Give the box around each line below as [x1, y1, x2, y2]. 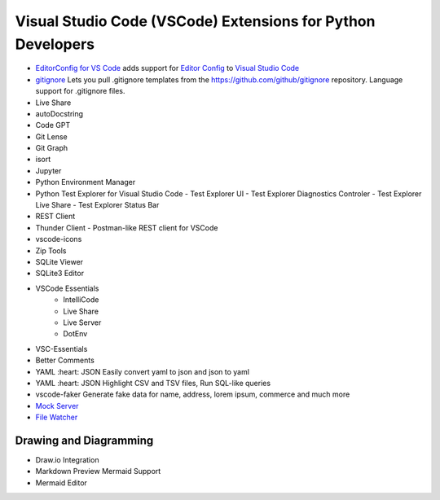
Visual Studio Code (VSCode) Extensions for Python [15, 12, 376, 30]
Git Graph [35, 143, 68, 153]
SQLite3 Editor [35, 269, 85, 279]
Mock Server [35, 401, 79, 410]
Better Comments [35, 355, 95, 366]
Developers [15, 35, 95, 53]
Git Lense [35, 131, 68, 142]
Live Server [63, 318, 102, 327]
